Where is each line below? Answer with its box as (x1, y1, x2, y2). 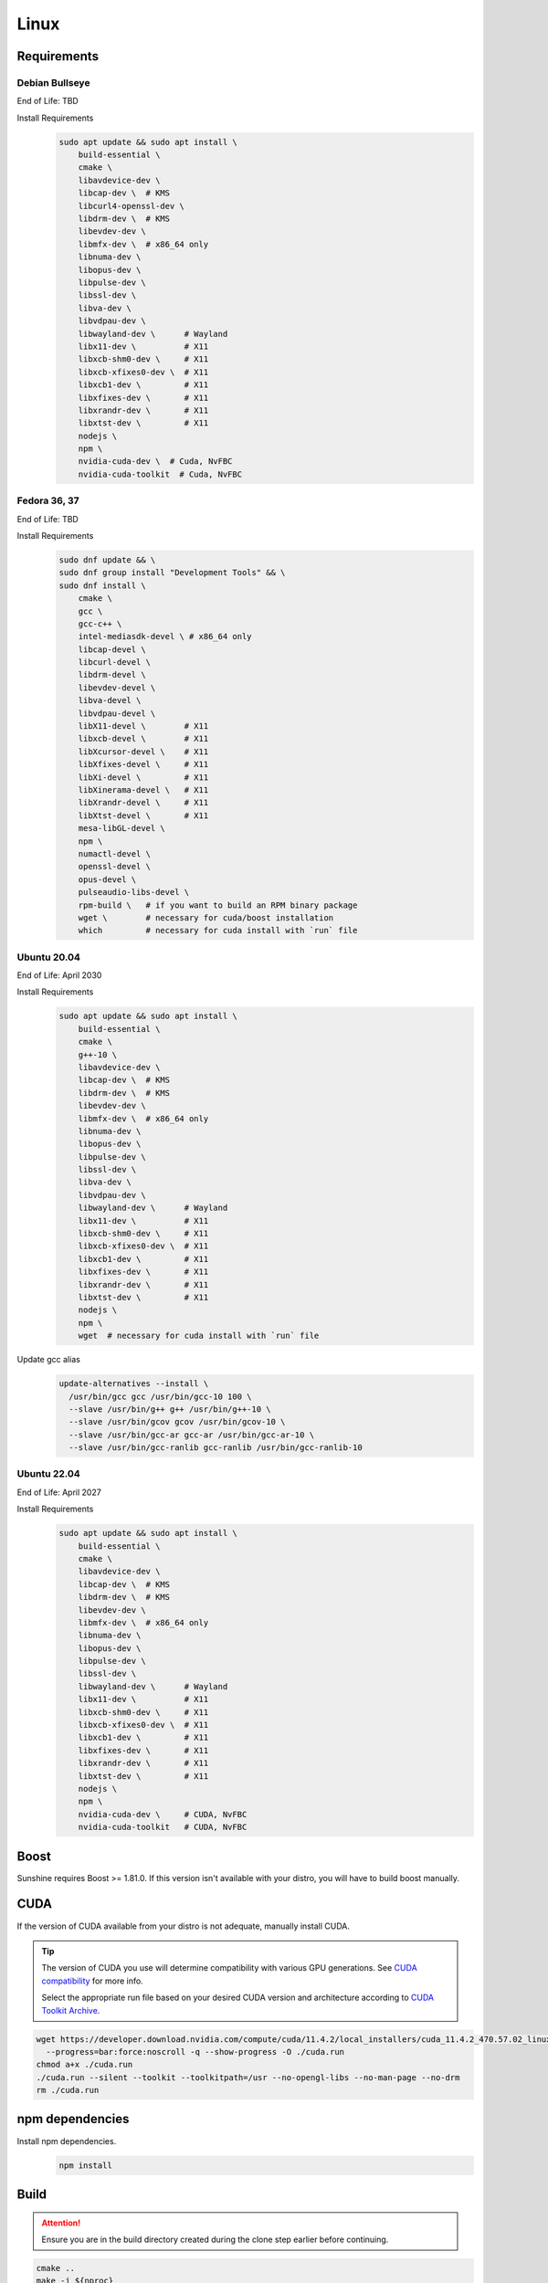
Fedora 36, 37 (16, 494, 79, 507)
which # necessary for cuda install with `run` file (78, 925, 358, 936)
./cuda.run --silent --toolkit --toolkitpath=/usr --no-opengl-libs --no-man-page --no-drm (36, 2072, 460, 2082)
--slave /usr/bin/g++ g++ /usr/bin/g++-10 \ (68, 1404, 271, 1415)
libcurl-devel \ (78, 658, 151, 668)
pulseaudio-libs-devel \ (78, 887, 190, 898)
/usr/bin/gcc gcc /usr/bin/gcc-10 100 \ (68, 1391, 252, 1402)
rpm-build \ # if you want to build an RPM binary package (78, 900, 358, 910)
